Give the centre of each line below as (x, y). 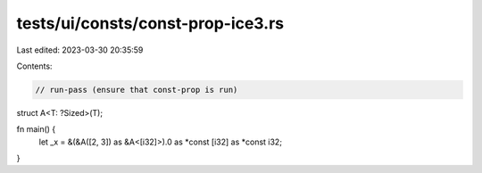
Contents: (34, 66)
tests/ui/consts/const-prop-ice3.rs (150, 23)
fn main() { (36, 129)
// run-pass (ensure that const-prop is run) (137, 90)
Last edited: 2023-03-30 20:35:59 (80, 50)
